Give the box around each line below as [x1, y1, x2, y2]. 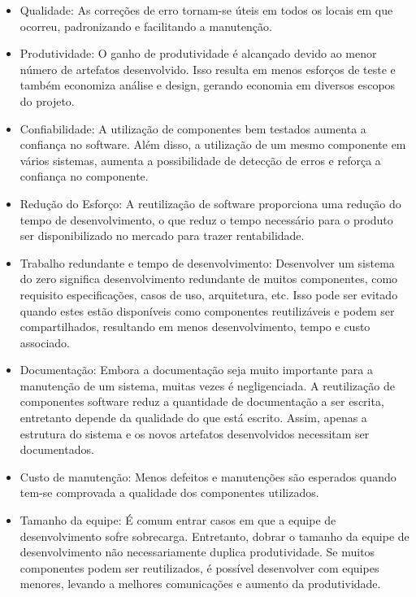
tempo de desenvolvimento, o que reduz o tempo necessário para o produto [19, 211, 393, 228]
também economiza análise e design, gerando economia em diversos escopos [19, 76, 396, 94]
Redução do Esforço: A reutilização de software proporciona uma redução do [19, 194, 401, 211]
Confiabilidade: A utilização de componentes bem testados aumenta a [19, 120, 366, 137]
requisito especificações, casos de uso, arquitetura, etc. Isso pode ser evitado [19, 285, 398, 303]
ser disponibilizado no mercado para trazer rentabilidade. [19, 227, 305, 244]
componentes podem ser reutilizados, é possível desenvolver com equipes [19, 559, 379, 576]
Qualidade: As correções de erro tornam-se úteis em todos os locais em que [19, 2, 393, 18]
